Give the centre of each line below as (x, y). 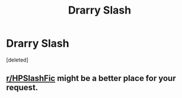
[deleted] (17, 60)
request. (22, 88)
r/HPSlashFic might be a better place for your (91, 78)
